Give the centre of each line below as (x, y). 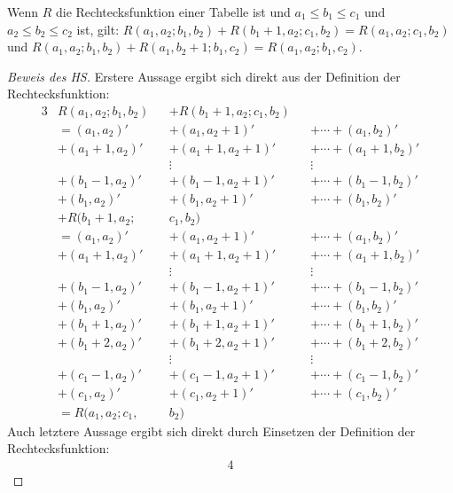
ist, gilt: (98, 29)
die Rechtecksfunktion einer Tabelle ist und (173, 12)
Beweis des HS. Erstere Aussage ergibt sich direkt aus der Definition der (204, 76)
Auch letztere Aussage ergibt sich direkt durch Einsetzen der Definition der (211, 430)
